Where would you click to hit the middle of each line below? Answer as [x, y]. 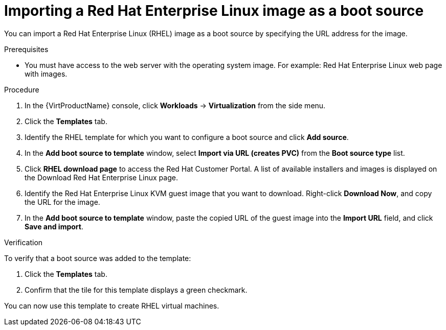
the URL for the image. [62, 202]
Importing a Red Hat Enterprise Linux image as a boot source [214, 11]
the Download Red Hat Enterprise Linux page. [101, 177]
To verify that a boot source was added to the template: [98, 258]
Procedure [22, 89]
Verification [24, 242]
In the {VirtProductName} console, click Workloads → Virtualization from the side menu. [175, 105]
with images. [46, 74]
